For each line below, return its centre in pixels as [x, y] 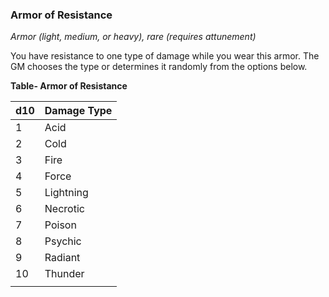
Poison [60, 225]
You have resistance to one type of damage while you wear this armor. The [165, 56]
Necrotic [64, 209]
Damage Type [78, 111]
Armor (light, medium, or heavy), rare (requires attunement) [133, 37]
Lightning [66, 193]
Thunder [64, 274]
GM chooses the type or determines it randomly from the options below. [159, 67]
